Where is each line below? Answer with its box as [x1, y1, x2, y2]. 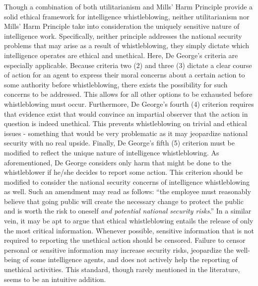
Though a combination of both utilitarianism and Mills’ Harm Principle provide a [4, 1, 253, 11]
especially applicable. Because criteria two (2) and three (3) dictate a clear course [4, 60, 252, 70]
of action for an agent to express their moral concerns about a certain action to [4, 70, 245, 80]
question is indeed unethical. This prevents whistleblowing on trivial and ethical [4, 118, 247, 129]
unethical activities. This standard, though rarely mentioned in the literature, [4, 264, 240, 275]
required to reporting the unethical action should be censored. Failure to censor [4, 235, 246, 245]
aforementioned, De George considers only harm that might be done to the [4, 157, 231, 167]
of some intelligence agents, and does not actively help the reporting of [22, 254, 238, 265]
